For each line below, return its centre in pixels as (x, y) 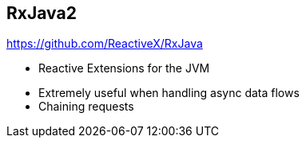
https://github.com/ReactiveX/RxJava (105, 44)
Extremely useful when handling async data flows (169, 93)
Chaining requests (86, 107)
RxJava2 (42, 13)
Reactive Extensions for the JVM (124, 68)
